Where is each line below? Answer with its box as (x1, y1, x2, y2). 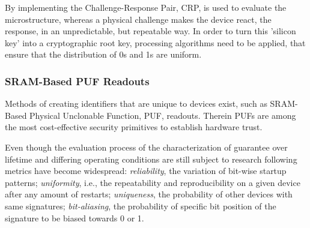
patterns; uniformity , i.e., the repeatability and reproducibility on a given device (5, 176, 300, 188)
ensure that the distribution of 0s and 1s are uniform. (5, 48, 202, 61)
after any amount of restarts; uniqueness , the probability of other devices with (5, 188, 293, 200)
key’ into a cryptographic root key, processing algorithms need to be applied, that (5, 36, 306, 49)
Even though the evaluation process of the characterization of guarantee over (5, 140, 288, 153)
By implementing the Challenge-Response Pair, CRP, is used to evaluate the (5, 1, 287, 13)
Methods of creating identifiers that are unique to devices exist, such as (5, 97, 267, 110)
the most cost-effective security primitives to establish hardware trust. (5, 121, 263, 133)
